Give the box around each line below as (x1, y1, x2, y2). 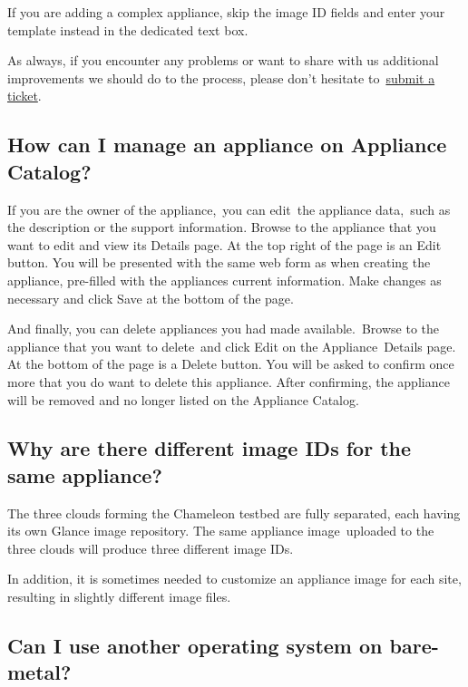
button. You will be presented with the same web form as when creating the (7, 253, 431, 272)
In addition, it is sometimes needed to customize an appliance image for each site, (7, 569, 462, 588)
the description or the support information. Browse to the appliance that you (7, 218, 436, 237)
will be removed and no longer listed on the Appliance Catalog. (7, 390, 359, 409)
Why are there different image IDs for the (7, 434, 412, 462)
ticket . (7, 86, 42, 105)
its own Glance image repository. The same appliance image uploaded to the (7, 521, 434, 540)
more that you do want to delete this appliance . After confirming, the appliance (7, 372, 450, 391)
